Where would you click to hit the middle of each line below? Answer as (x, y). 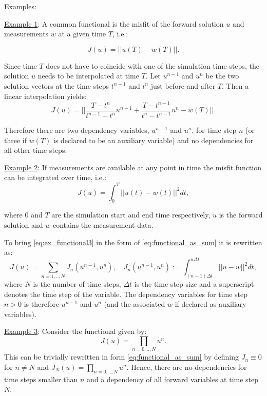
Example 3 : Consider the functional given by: (75, 331)
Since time (21, 65)
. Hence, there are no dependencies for (187, 367)
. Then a (235, 85)
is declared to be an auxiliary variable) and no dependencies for (154, 140)
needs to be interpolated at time (88, 76)
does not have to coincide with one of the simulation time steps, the (152, 65)
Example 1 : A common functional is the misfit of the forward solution (114, 23)
